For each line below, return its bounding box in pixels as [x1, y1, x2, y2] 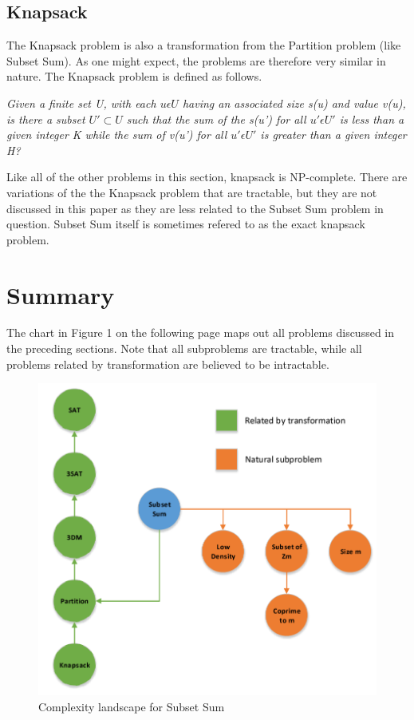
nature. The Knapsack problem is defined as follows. [6, 68, 262, 85]
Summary [6, 278, 115, 311]
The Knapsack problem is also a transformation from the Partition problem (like [6, 37, 401, 53]
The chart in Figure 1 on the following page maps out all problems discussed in [6, 324, 395, 341]
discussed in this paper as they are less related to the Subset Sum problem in [6, 200, 384, 216]
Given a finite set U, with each [6, 94, 156, 111]
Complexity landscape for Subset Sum [38, 698, 225, 714]
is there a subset [6, 110, 85, 127]
